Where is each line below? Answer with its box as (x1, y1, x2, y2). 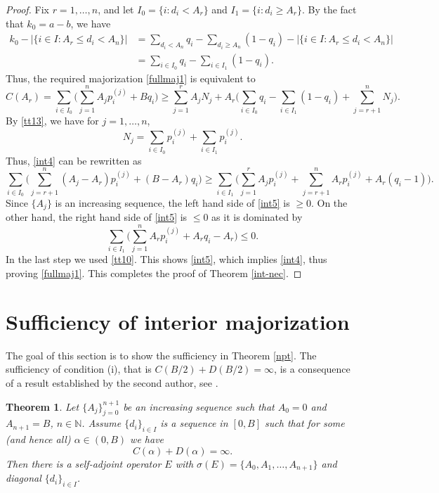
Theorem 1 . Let (6, 399, 79, 414)
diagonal (6, 470, 41, 485)
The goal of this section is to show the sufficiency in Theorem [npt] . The (6, 347, 317, 362)
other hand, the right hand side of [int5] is (6, 210, 188, 224)
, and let (98, 2, 134, 16)
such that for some (265, 416, 345, 430)
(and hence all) (6, 432, 71, 447)
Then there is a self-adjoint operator (6, 456, 162, 470)
